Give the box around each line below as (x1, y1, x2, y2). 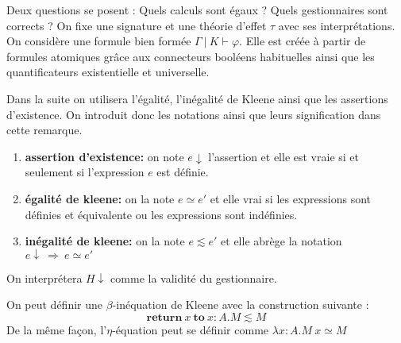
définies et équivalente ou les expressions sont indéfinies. (25, 206, 298, 222)
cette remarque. (6, 121, 83, 138)
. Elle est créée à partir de (239, 33, 366, 49)
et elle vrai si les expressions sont (210, 190, 372, 206)
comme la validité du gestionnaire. (110, 269, 277, 286)
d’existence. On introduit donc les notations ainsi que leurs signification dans (6, 106, 381, 122)
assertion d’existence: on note (25, 148, 184, 164)
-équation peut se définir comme (112, 321, 269, 337)
